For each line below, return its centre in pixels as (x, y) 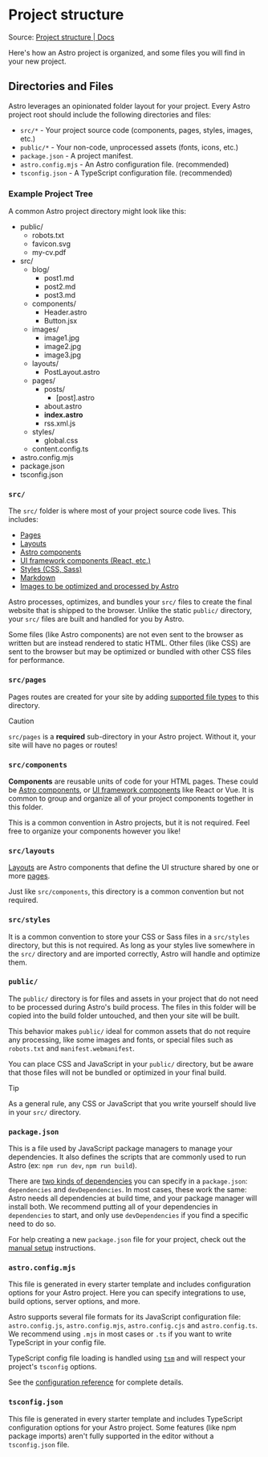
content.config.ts (60, 449)
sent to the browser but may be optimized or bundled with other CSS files (130, 652)
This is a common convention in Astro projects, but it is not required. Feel (129, 822)
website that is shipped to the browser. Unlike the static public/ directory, (130, 611)
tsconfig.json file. (39, 1444)
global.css (61, 441)
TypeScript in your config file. (57, 1343)
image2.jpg (63, 347)
